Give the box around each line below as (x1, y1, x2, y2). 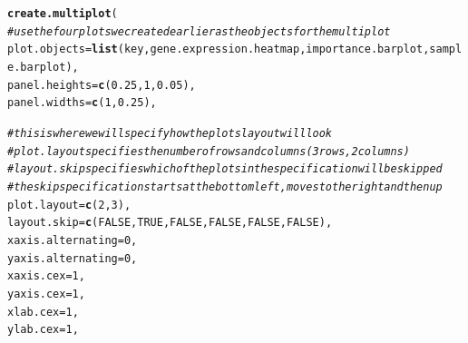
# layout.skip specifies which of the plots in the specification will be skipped (7, 162, 443, 176)
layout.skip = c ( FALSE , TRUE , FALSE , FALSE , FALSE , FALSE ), (7, 216, 333, 230)
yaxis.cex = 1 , (7, 287, 85, 300)
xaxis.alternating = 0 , (7, 233, 138, 247)
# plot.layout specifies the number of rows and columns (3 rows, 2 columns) (7, 144, 410, 158)
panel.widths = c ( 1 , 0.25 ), (7, 96, 157, 110)
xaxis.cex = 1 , (7, 269, 85, 283)
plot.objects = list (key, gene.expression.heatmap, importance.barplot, (7, 43, 430, 56)
